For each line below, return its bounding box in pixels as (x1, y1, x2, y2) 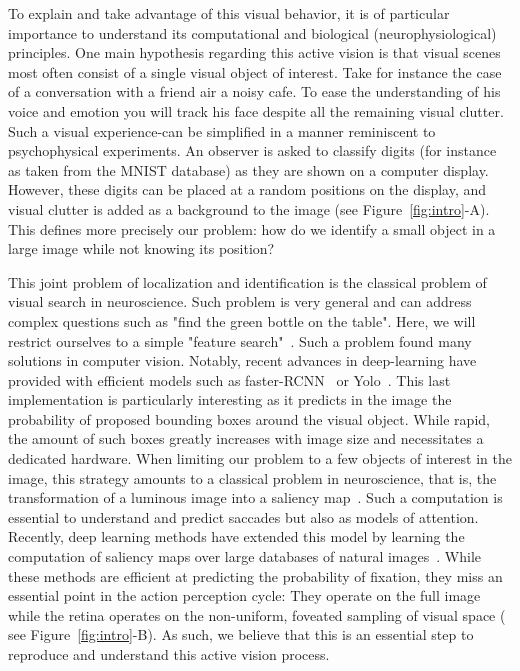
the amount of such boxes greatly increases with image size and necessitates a (8, 428, 484, 449)
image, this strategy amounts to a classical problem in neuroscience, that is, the (8, 467, 497, 488)
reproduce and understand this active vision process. (8, 644, 330, 664)
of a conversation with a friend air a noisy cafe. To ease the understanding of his (8, 81, 501, 102)
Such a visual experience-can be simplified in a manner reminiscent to (8, 120, 436, 141)
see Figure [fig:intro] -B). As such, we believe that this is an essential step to (8, 624, 474, 645)
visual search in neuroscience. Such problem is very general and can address (8, 291, 472, 312)
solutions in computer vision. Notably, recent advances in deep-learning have (8, 350, 477, 371)
